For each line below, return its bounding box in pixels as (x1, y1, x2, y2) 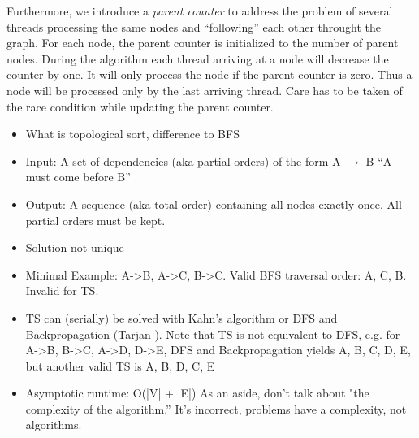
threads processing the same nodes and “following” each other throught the (6, 18, 381, 35)
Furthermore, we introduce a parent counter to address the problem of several (6, 2, 393, 19)
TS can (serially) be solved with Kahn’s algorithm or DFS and (25, 309, 338, 326)
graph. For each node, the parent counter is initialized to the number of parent (6, 34, 399, 51)
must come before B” (25, 168, 131, 185)
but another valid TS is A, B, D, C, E (25, 357, 215, 374)
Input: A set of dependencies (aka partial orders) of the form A (25, 152, 341, 169)
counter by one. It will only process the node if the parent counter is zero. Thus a (6, 66, 413, 83)
